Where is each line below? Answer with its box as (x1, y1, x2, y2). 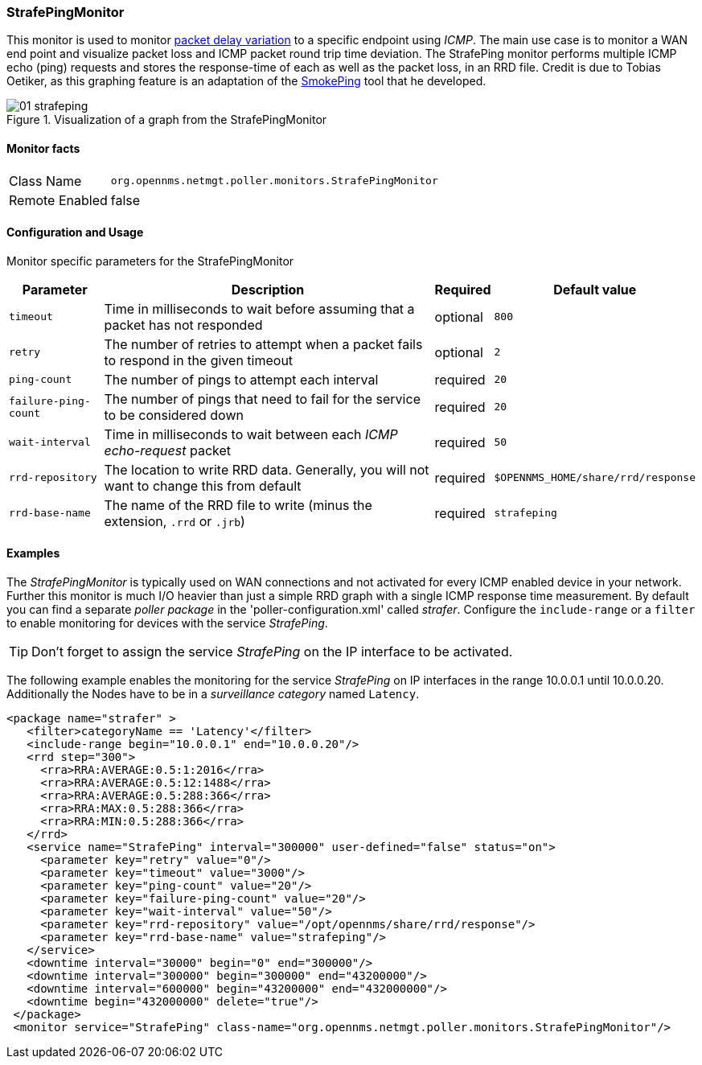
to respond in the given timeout (104, 352, 294, 368)
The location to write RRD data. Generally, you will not (104, 461, 429, 478)
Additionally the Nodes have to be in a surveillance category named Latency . (6, 687, 420, 701)
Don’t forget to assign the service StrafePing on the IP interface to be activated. (31, 644, 513, 660)
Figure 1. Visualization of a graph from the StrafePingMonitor (6, 113, 327, 127)
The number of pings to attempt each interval (104, 371, 379, 388)
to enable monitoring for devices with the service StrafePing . (6, 616, 328, 631)
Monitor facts (6, 141, 80, 155)
